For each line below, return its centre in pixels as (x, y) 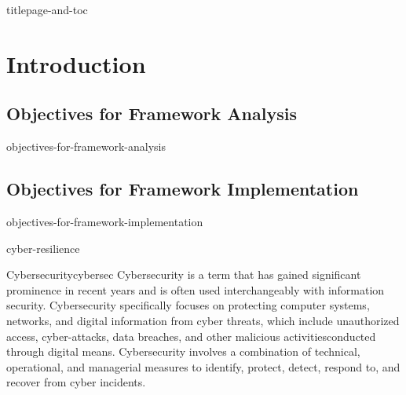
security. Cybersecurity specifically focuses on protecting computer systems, (188, 305)
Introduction (76, 63)
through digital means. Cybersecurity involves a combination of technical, (183, 351)
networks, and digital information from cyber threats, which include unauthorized (203, 320)
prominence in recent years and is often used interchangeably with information (196, 289)
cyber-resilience (43, 248)
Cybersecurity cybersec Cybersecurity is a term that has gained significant (184, 274)
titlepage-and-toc (47, 9)
